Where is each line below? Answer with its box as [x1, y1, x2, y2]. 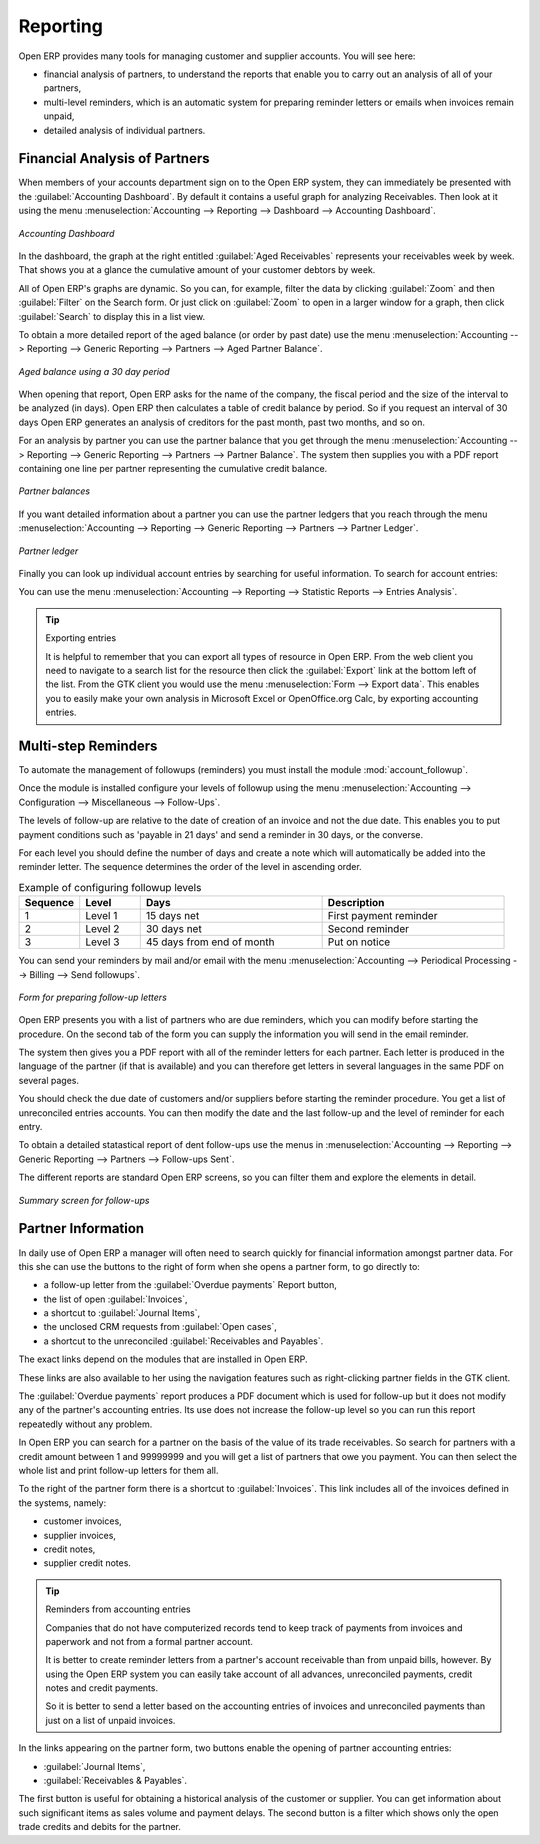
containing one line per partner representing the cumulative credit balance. [18, 463, 328, 475]
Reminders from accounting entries [45, 1603, 191, 1615]
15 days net [145, 909, 200, 923]
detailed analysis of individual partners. [43, 124, 206, 136]
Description [327, 896, 385, 910]
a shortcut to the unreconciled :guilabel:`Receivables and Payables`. [43, 1335, 324, 1347]
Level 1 [85, 909, 118, 923]
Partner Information [18, 1220, 145, 1237]
